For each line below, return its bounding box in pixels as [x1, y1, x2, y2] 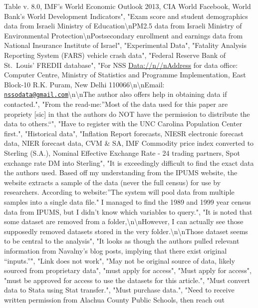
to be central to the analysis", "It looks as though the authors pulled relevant [4, 236, 240, 246]
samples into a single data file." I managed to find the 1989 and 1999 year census [4, 196, 251, 207]
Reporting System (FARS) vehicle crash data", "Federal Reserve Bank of [4, 49, 226, 60]
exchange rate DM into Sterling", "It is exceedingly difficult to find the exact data [4, 157, 254, 168]
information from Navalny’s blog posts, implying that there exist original [4, 245, 227, 256]
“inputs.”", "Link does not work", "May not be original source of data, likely [4, 255, 235, 266]
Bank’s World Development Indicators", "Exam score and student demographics [4, 10, 248, 21]
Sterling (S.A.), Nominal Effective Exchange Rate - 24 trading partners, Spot [4, 147, 240, 158]
